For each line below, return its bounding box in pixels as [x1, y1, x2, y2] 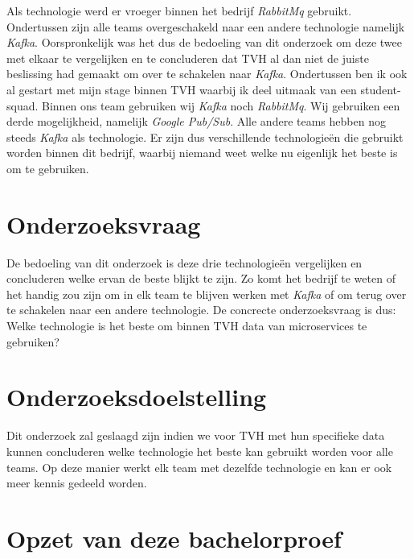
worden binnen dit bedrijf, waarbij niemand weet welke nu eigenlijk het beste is [6, 144, 398, 161]
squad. [6, 97, 39, 114]
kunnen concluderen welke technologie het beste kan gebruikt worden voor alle [6, 442, 393, 459]
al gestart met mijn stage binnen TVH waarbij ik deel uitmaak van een [6, 81, 357, 97]
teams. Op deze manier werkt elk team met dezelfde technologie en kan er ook [6, 458, 392, 475]
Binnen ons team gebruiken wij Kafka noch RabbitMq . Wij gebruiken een [42, 97, 400, 114]
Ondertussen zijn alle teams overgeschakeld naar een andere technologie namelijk [6, 18, 405, 35]
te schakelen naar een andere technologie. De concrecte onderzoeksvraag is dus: [6, 301, 396, 318]
